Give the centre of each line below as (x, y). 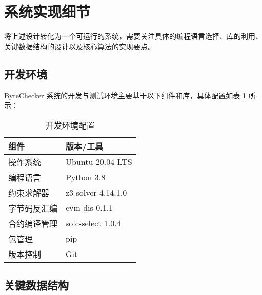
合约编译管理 (33, 223)
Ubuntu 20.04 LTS (99, 162)
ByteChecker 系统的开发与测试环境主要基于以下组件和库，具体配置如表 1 (125, 95)
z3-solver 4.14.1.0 (96, 193)
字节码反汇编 (33, 208)
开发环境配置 (70, 125)
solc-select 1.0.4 (93, 223)
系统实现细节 (47, 12)
